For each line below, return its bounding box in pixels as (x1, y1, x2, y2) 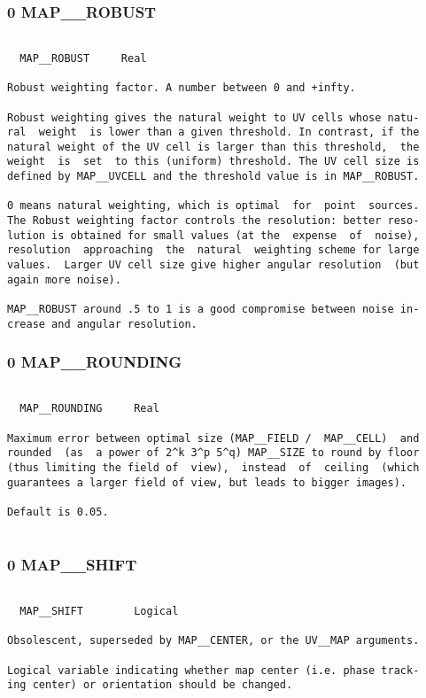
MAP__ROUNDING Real (19, 402, 159, 415)
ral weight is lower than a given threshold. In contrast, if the (7, 126, 420, 139)
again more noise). (7, 273, 121, 286)
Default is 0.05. (7, 505, 109, 518)
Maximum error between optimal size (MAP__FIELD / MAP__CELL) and (7, 431, 420, 445)
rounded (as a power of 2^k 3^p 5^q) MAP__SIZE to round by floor (7, 446, 420, 460)
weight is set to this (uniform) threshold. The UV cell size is (7, 155, 420, 168)
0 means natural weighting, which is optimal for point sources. (7, 199, 420, 213)
